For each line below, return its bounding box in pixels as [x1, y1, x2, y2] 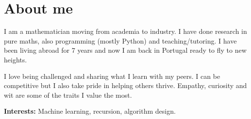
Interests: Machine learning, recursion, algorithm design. [4, 106, 176, 116]
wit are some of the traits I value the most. [4, 89, 132, 100]
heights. [4, 54, 27, 64]
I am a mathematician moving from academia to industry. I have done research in [4, 26, 247, 36]
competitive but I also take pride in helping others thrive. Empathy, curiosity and [4, 80, 247, 90]
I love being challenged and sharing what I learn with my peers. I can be [4, 71, 220, 81]
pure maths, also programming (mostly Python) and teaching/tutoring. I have [4, 35, 237, 45]
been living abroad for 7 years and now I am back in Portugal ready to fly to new [4, 45, 247, 55]
